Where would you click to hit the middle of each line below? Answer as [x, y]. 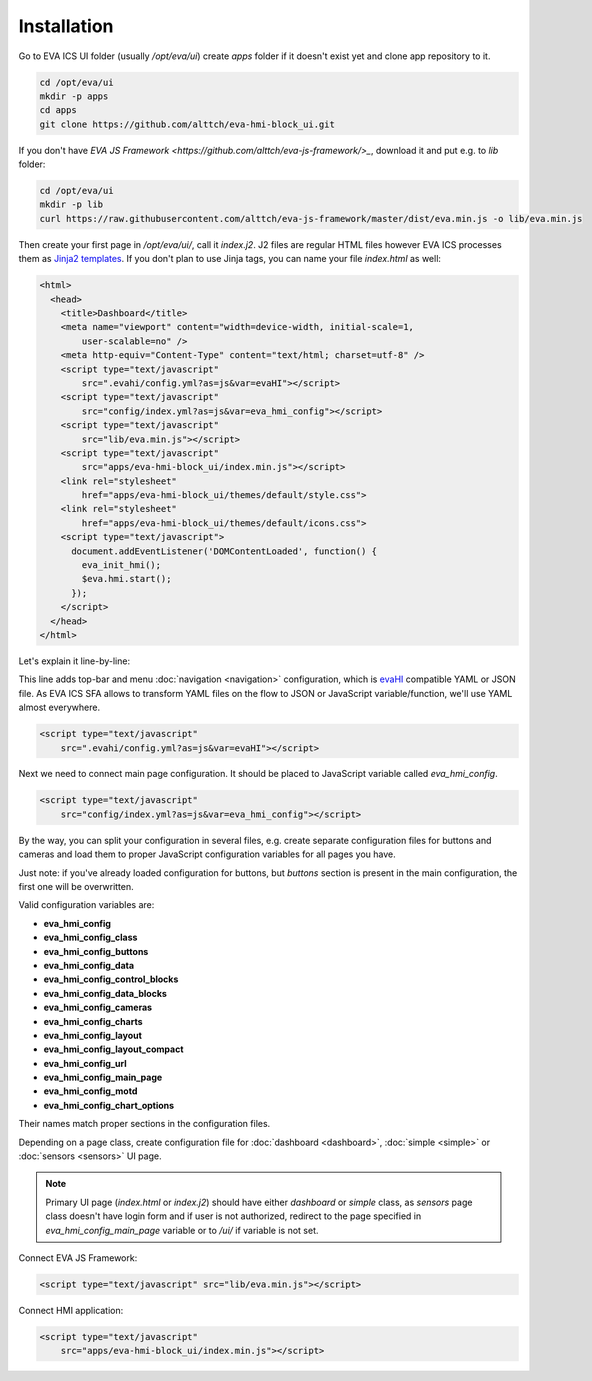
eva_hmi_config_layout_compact [113, 1049]
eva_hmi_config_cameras [98, 1007]
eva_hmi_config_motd [90, 1091]
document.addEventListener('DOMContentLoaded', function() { [224, 551]
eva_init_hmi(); [121, 565]
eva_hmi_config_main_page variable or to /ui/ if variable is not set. [182, 1230]
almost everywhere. [59, 707]
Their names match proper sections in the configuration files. [144, 1124]
